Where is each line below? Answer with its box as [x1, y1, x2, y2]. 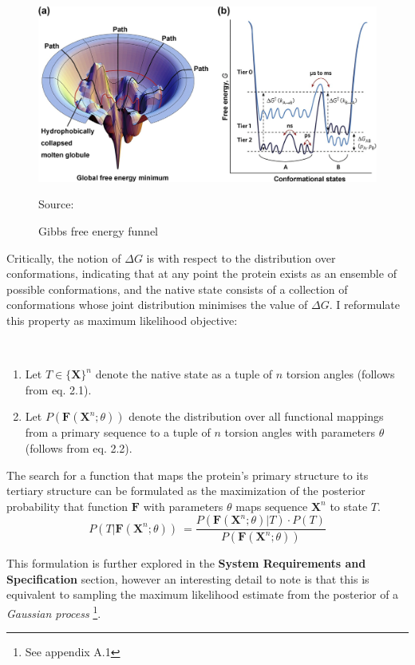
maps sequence [235, 497, 308, 514]
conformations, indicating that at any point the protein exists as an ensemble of [6, 265, 397, 282]
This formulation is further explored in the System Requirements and [6, 555, 366, 572]
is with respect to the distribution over [146, 249, 336, 266]
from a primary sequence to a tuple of [25, 424, 211, 441]
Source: [38, 196, 74, 212]
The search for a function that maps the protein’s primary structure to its [6, 466, 369, 483]
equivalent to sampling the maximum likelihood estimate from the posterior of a [6, 586, 399, 603]
